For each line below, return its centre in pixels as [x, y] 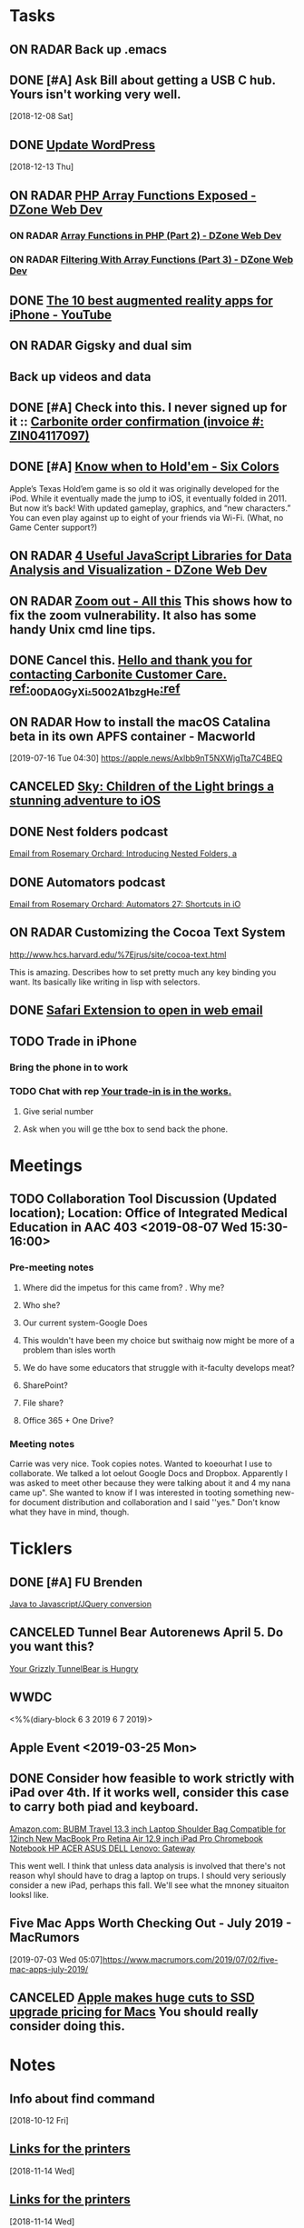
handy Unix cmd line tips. [83, 629]
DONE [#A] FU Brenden [76, 1582]
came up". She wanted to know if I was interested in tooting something [142, 1493]
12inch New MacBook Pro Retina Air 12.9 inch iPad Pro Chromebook [136, 1838]
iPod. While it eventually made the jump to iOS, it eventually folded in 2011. [148, 498]
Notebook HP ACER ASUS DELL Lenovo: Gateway [102, 1848]
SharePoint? [45, 1385]
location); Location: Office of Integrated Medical [148, 1213]
